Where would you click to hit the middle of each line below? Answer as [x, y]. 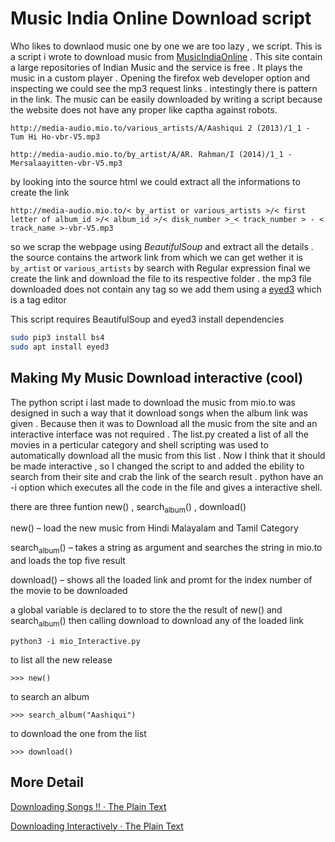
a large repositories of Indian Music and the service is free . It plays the [156, 67]
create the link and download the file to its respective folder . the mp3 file [161, 278]
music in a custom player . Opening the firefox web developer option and [160, 78]
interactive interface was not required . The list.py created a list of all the [159, 434]
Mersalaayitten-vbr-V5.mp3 [66, 163]
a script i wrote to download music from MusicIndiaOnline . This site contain [166, 56]
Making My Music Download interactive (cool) [157, 378]
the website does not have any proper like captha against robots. [144, 109]
